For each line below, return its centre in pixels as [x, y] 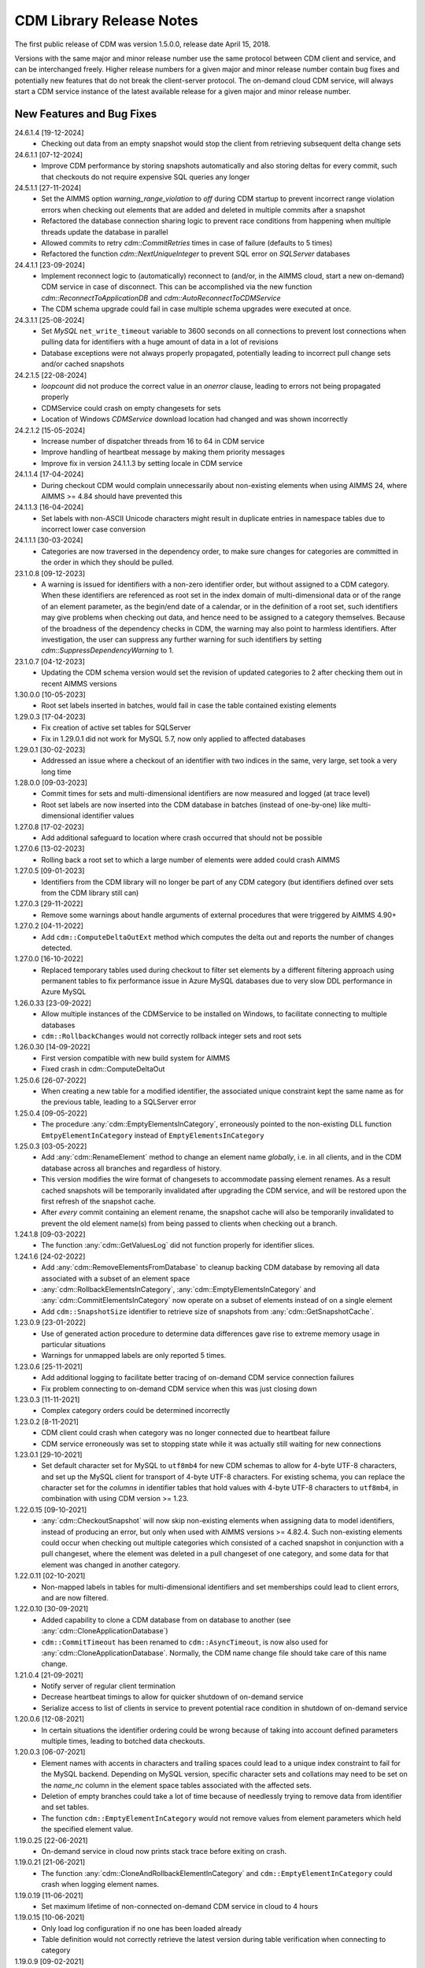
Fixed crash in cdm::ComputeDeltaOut [103, 1069]
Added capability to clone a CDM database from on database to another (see [166, 1620]
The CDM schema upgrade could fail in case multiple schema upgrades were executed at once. [196, 309]
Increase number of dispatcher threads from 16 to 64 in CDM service [153, 441]
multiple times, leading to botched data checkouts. [123, 1741]
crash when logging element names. [100, 1885]
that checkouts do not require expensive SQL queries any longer [146, 176]
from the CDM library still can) [90, 893]
